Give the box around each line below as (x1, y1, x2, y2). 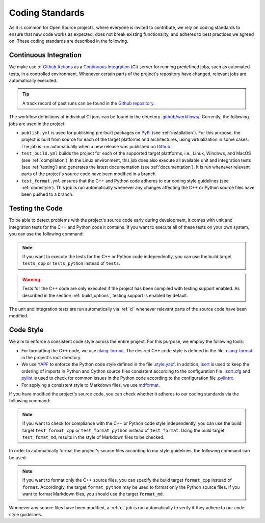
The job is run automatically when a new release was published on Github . (21, 143, 172, 149)
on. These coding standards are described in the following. (9, 38, 129, 44)
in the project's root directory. (21, 354, 82, 360)
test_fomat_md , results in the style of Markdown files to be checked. (22, 434, 164, 440)
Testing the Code (9, 204, 63, 213)
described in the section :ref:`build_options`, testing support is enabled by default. (22, 292, 188, 298)
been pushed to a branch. (21, 191, 74, 197)
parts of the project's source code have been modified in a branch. (21, 171, 157, 177)
